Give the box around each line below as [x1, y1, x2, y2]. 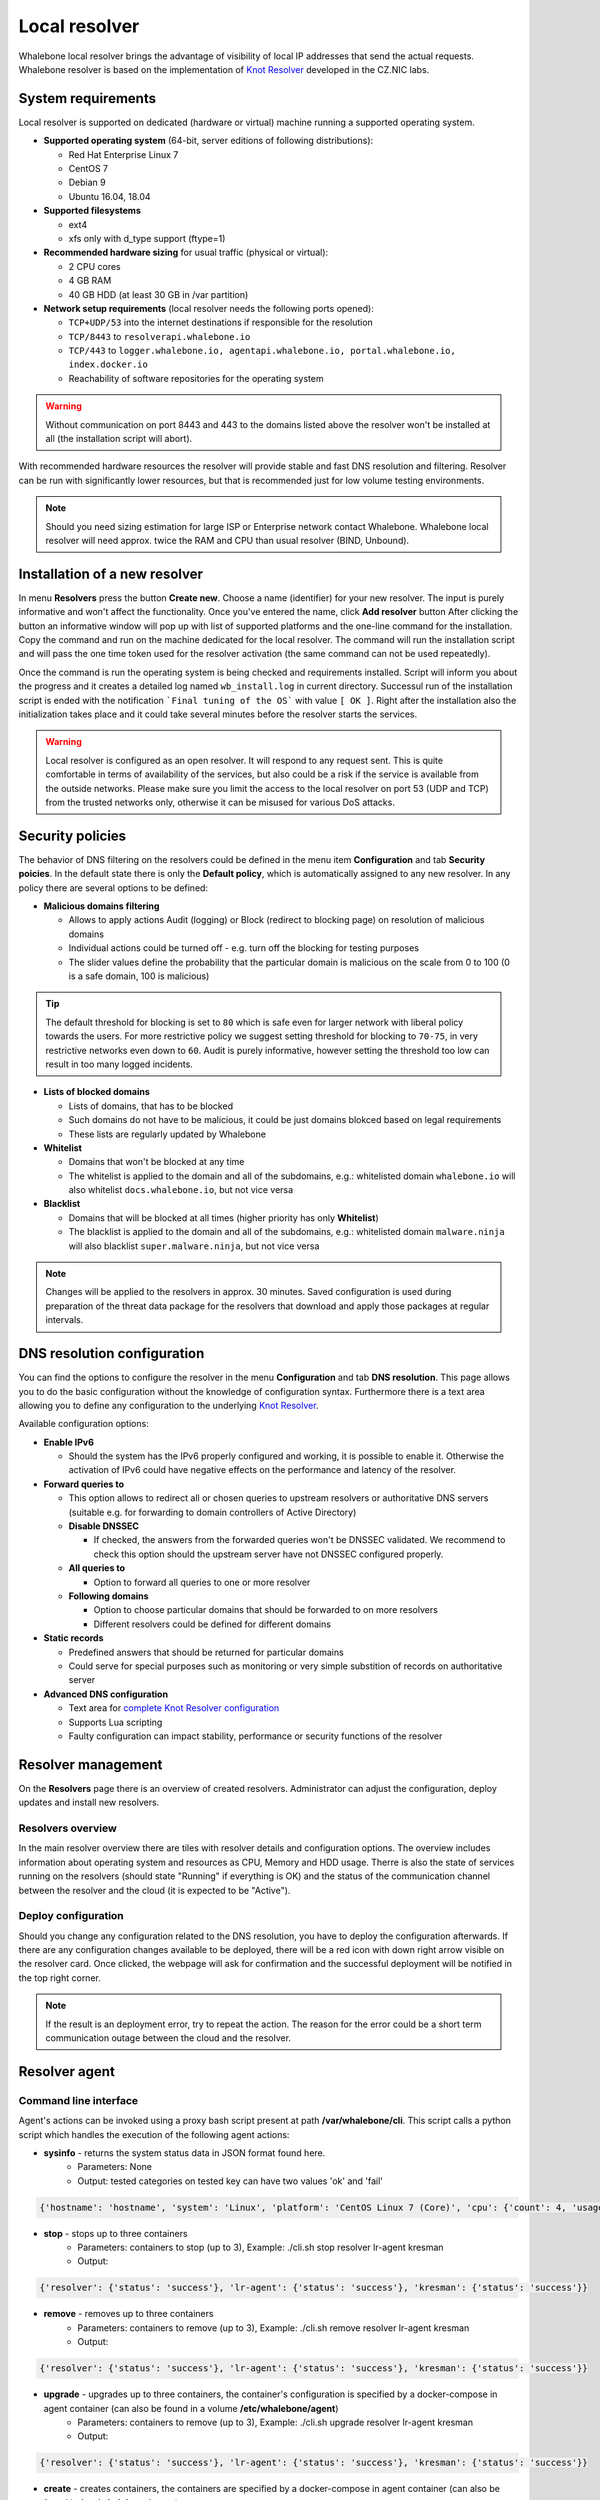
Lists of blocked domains [43, 1086, 150, 1098]
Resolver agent [18, 2063, 115, 2080]
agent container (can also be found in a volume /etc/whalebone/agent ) [43, 2402, 339, 2414]
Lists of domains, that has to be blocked [68, 1100, 234, 1112]
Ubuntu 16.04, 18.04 [68, 190, 151, 202]
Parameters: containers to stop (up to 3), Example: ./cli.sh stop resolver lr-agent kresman [77, 2241, 444, 2254]
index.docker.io [68, 359, 149, 370]
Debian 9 [68, 176, 106, 189]
